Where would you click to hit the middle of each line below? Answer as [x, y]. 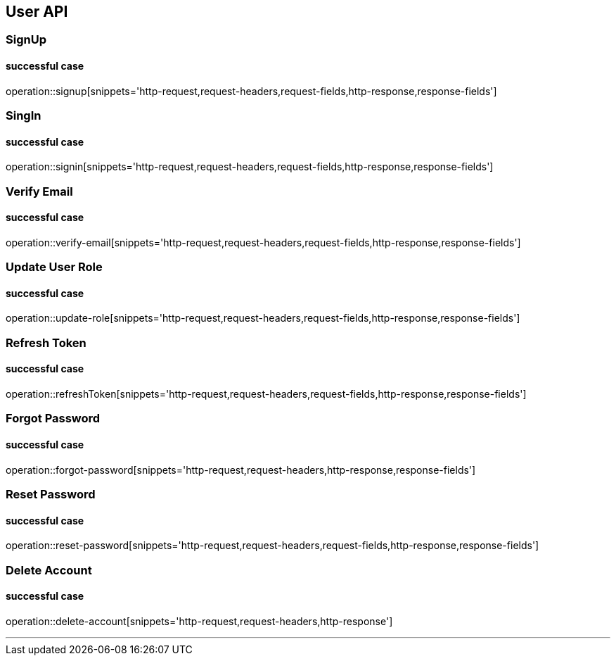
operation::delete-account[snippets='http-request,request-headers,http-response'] [199, 621]
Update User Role [54, 267]
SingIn [24, 116]
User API [37, 12]
